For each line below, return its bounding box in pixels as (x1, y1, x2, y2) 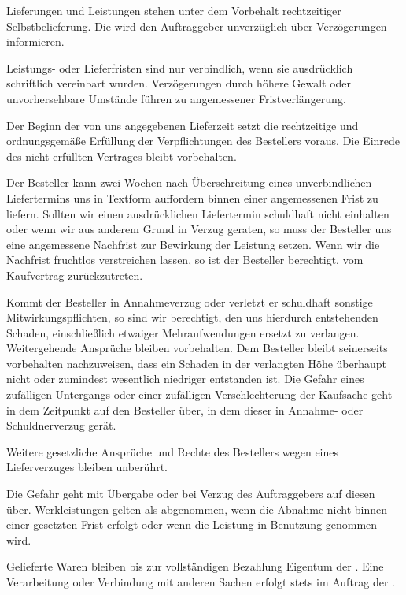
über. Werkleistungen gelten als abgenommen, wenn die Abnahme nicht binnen (6, 500, 388, 517)
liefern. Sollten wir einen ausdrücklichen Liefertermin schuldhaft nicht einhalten (6, 205, 389, 221)
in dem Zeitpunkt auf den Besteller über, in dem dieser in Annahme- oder (6, 401, 364, 418)
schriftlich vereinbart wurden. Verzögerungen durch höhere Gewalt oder (6, 75, 352, 91)
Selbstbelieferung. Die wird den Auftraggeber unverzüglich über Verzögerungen (6, 17, 387, 34)
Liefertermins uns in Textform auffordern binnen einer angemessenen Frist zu (6, 189, 378, 206)
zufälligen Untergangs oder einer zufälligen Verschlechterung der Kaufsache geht (6, 386, 393, 403)
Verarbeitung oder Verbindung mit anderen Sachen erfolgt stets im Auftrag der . (6, 574, 396, 589)
